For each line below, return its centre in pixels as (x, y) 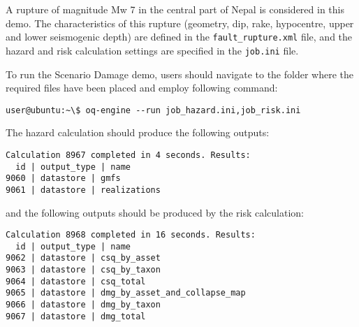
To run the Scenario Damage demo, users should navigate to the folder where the (179, 74)
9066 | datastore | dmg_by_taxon (83, 305)
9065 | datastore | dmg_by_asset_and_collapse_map (126, 293)
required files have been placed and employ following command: (142, 88)
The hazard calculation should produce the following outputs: (138, 132)
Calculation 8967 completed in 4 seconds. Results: (128, 155)
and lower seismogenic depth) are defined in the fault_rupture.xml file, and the (179, 37)
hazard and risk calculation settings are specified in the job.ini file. (152, 50)
